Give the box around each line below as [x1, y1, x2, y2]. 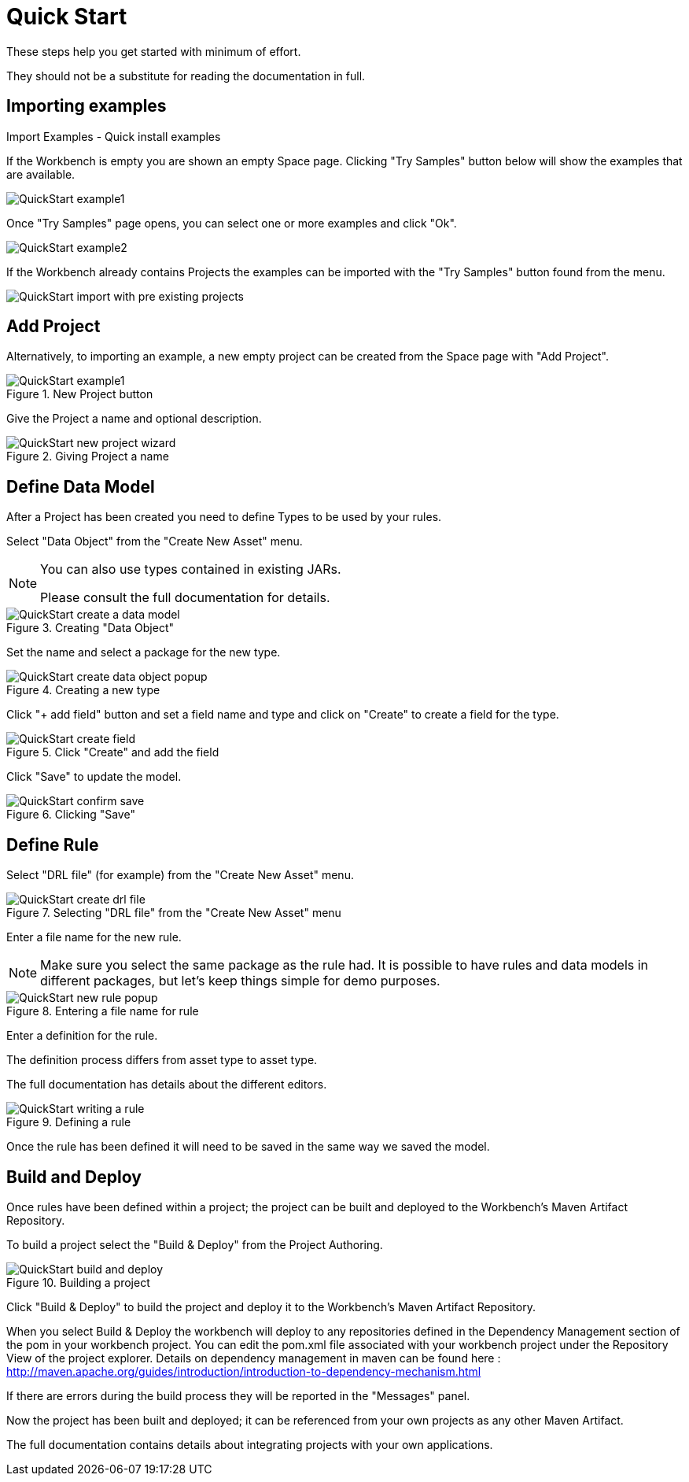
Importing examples [6, 96, 167, 116]
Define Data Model [6, 476, 155, 497]
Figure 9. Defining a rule [6, 1115, 131, 1129]
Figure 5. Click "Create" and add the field [6, 745, 219, 759]
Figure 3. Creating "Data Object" [6, 621, 175, 635]
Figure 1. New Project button [6, 387, 153, 401]
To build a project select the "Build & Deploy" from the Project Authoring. [6, 1237, 383, 1251]
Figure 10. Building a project [6, 1275, 150, 1289]
